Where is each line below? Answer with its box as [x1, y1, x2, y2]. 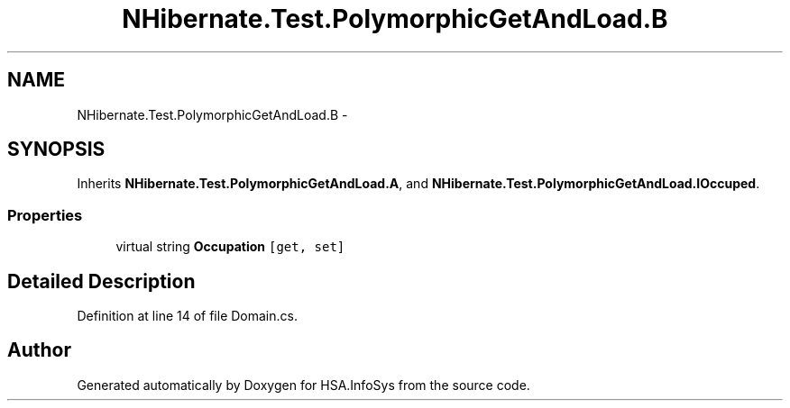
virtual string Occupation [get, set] [115, 239, 345, 255]
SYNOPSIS [7, 138, 106, 161]
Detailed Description [7, 269, 196, 293]
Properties [7, 205, 83, 224]
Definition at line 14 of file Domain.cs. [77, 308, 298, 324]
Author [7, 339, 71, 362]
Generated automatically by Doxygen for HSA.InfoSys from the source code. [77, 376, 530, 393]
